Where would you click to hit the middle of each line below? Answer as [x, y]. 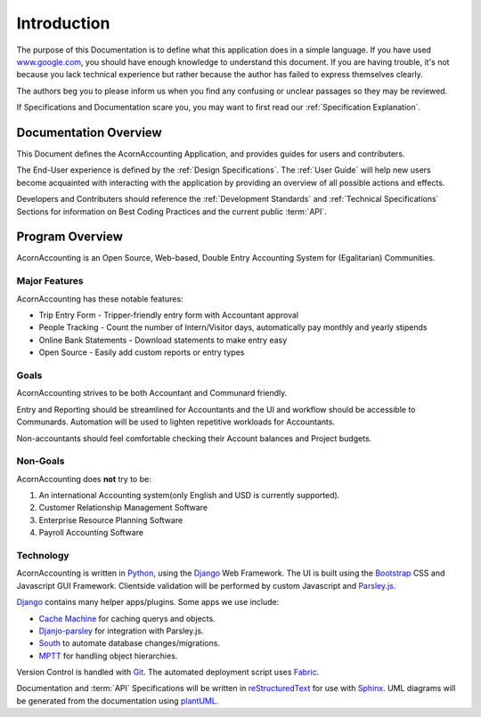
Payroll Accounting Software [91, 533]
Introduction [63, 23]
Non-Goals [41, 461]
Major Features [50, 281]
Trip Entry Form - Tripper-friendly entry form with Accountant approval [168, 315]
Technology [43, 555]
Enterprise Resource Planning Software [111, 520]
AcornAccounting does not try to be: [84, 479]
